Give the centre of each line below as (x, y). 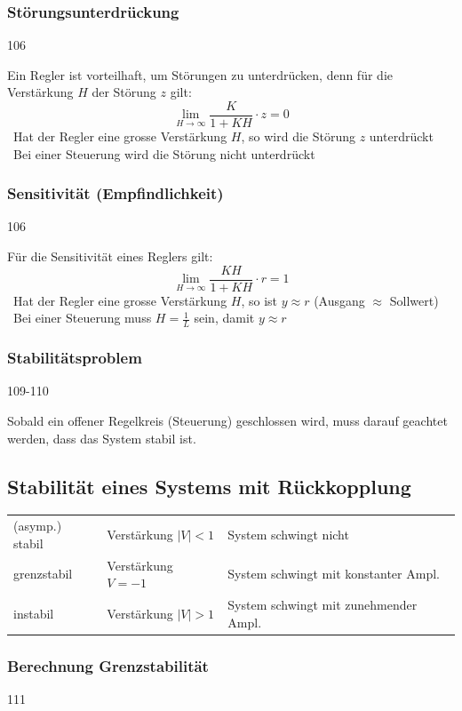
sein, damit (224, 318)
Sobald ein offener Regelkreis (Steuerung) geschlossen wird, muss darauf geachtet (227, 420)
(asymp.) (38, 526)
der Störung (124, 92)
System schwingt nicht (288, 534)
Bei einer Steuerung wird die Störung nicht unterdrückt (164, 153)
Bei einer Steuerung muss (82, 318)
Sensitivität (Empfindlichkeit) (115, 193)
